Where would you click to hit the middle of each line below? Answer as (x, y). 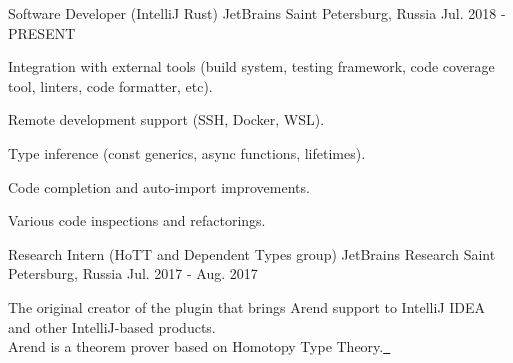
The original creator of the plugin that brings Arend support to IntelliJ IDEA (247, 306)
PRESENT (42, 32)
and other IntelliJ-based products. (112, 326)
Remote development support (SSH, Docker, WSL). (166, 119)
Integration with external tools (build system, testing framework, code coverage (251, 66)
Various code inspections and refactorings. (137, 220)
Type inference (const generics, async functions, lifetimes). (187, 152)
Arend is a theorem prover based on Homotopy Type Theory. (196, 346)
